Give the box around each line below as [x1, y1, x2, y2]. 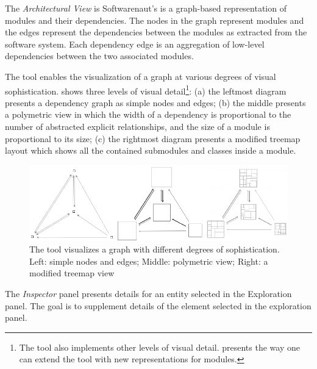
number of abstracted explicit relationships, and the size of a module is [5, 120, 270, 132]
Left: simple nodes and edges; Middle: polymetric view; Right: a [29, 254, 268, 267]
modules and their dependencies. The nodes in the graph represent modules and [5, 13, 304, 26]
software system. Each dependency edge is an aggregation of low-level [5, 37, 265, 50]
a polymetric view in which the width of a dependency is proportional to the [5, 108, 291, 121]
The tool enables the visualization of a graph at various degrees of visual [5, 70, 276, 82]
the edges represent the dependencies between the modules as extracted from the [5, 26, 307, 38]
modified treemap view [29, 267, 115, 279]
